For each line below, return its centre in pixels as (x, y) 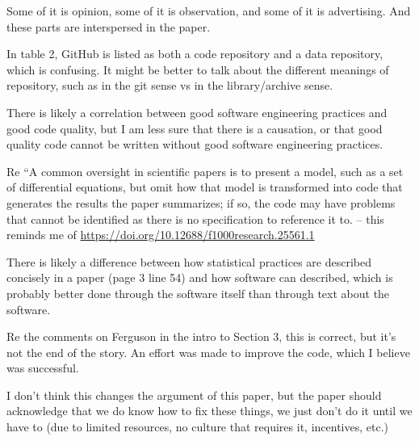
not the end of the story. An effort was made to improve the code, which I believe (208, 352)
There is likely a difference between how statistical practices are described (189, 261)
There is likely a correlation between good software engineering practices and (197, 112)
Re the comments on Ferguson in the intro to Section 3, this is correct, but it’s (201, 336)
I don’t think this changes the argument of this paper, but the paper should (194, 395)
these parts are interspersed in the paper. (109, 26)
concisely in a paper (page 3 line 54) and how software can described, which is (200, 277)
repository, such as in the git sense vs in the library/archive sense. (170, 85)
